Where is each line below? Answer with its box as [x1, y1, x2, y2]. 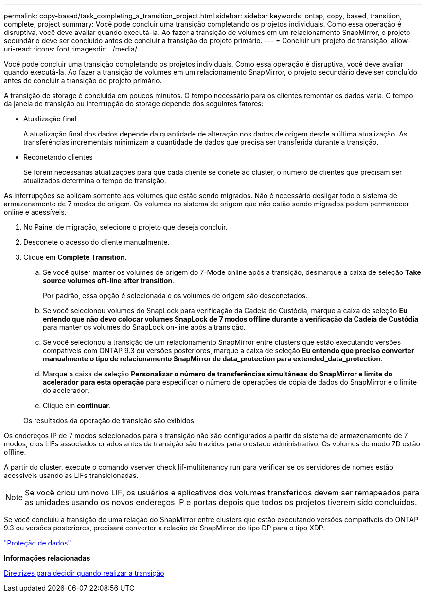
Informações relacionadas [4, 554, 90, 562]
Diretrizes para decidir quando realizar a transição [4, 569, 164, 577]
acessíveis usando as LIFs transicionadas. [4, 471, 139, 479]
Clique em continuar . [43, 401, 111, 409]
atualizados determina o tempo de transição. [23, 176, 166, 185]
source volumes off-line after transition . [43, 276, 175, 285]
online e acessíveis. [4, 208, 67, 216]
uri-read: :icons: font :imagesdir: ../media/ [4, 45, 137, 53]
